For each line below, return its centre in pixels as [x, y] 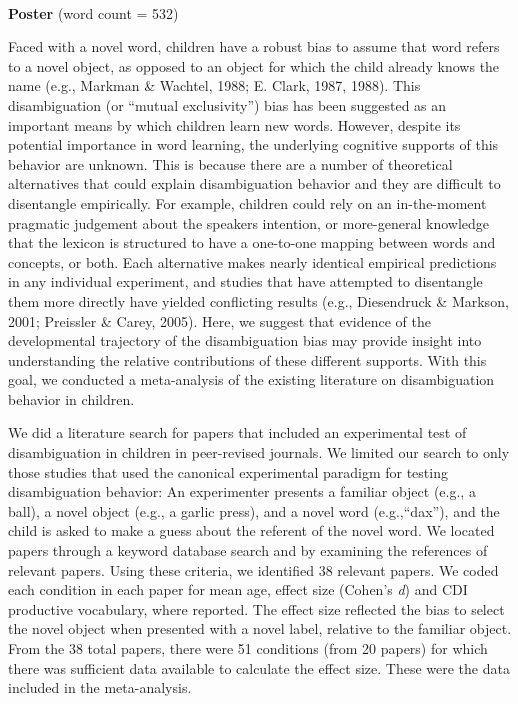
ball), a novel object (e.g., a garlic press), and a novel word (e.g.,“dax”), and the [254, 510]
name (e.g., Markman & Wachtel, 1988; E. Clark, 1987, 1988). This [214, 85]
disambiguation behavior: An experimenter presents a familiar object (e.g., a [242, 491]
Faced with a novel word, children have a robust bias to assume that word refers [254, 46]
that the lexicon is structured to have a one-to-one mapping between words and [252, 242]
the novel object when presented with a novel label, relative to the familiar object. [260, 628]
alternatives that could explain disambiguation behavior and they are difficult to [254, 183]
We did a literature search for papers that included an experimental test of [237, 432]
